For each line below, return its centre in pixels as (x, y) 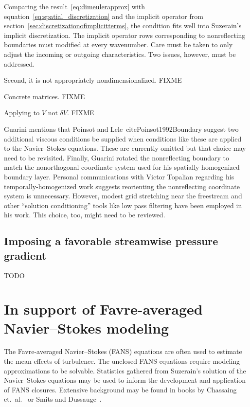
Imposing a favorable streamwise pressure (111, 241)
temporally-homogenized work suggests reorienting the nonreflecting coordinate (122, 186)
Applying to (22, 113)
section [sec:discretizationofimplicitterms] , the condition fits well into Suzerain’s (123, 26)
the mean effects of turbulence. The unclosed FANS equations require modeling (122, 361)
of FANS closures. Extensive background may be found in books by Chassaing (120, 389)
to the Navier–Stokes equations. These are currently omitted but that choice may (125, 148)
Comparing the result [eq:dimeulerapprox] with (75, 6)
